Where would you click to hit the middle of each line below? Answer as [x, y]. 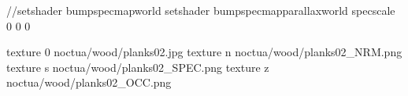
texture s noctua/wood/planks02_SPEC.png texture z [138, 67]
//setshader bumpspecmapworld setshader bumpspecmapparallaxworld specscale [201, 10]
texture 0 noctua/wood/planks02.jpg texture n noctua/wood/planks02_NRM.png [204, 52]
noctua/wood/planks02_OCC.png [89, 82]
